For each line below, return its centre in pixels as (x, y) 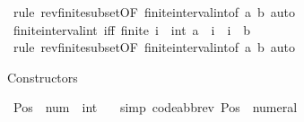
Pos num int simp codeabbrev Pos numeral (155, 107)
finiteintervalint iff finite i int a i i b (132, 29)
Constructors (43, 77)
